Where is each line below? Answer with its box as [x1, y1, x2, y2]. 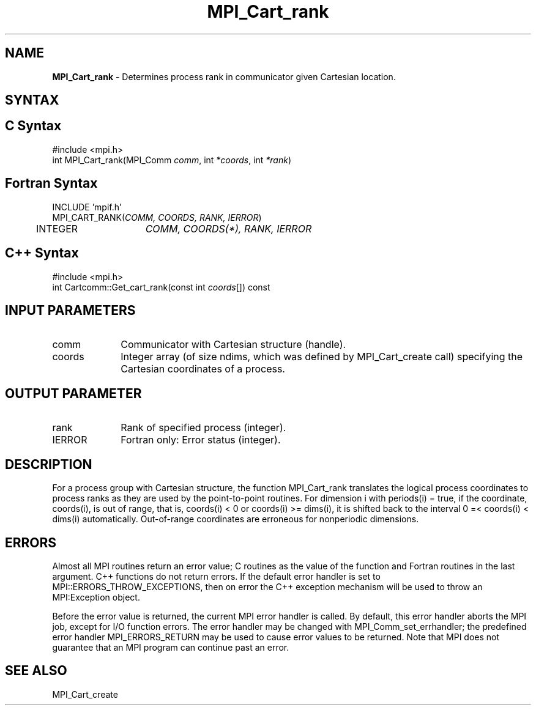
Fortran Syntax [5, 176, 98, 191]
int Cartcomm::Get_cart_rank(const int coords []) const [52, 281, 270, 292]
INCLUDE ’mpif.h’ [52, 201, 122, 212]
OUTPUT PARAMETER [5, 385, 142, 401]
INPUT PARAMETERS [5, 302, 136, 318]
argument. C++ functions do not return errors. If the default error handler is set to [52, 571, 381, 582]
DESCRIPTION [5, 456, 92, 472]
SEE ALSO [5, 663, 67, 679]
